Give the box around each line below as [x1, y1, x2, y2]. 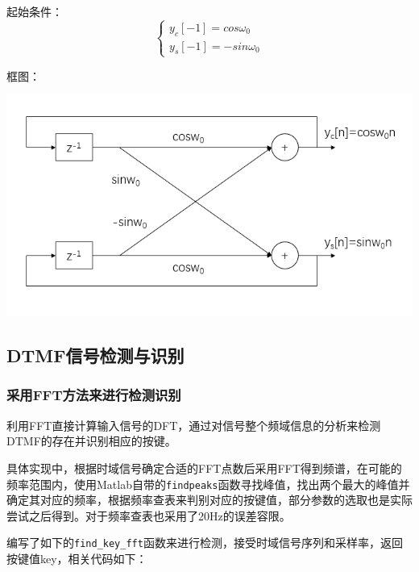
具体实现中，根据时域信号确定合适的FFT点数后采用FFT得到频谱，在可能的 [6, 459, 402, 476]
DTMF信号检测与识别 [6, 343, 185, 368]
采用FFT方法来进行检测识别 [6, 385, 181, 405]
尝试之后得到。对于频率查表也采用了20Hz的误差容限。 [6, 507, 291, 524]
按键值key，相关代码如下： [6, 550, 147, 567]
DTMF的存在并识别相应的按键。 [6, 432, 176, 449]
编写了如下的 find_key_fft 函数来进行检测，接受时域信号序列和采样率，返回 [6, 534, 403, 551]
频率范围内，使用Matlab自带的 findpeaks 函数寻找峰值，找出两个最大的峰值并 [6, 475, 410, 492]
